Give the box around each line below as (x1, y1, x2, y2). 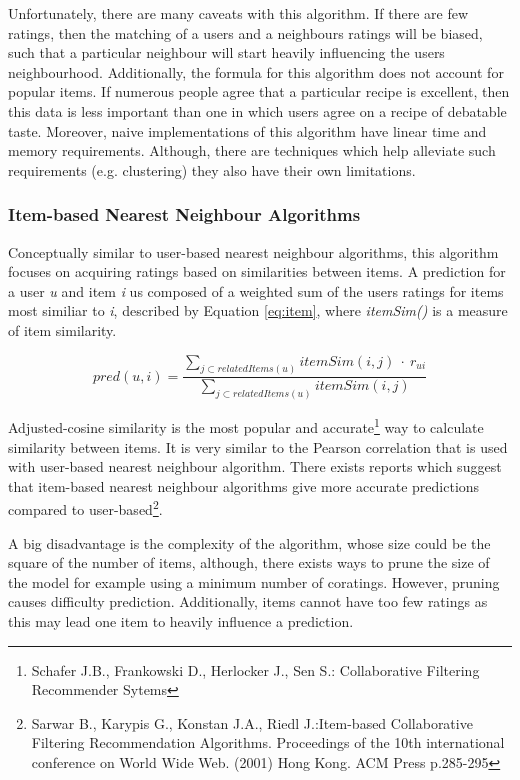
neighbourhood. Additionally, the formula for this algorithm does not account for (8, 61, 504, 82)
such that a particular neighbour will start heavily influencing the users (8, 42, 445, 63)
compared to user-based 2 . (8, 496, 163, 519)
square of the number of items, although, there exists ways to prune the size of (8, 552, 490, 573)
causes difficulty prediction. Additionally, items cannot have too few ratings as (8, 591, 488, 612)
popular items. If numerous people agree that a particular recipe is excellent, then (8, 81, 510, 102)
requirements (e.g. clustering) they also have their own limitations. (8, 159, 416, 180)
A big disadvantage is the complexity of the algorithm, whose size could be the (8, 532, 491, 553)
